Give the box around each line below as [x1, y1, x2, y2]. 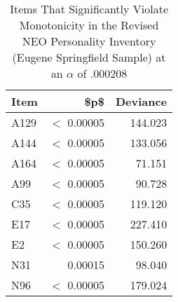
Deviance [116, 93, 167, 109]
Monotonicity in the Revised [19, 17, 159, 33]
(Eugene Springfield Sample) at [12, 49, 166, 65]
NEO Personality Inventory [22, 33, 156, 49]
